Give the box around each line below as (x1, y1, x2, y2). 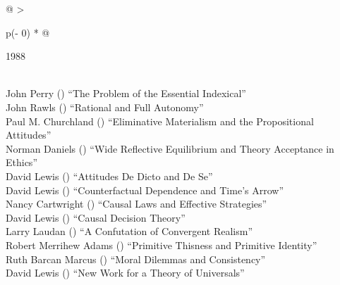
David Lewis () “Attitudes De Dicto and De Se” (6, 168, 213, 183)
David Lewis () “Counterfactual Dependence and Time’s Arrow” (6, 182, 284, 197)
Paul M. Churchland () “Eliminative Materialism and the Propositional (6, 113, 314, 128)
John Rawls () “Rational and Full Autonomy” (6, 99, 204, 114)
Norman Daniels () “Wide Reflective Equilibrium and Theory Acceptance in (6, 141, 334, 156)
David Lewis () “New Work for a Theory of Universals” (6, 265, 245, 280)
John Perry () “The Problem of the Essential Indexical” (6, 86, 246, 101)
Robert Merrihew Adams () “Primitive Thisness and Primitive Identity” (6, 237, 317, 252)
